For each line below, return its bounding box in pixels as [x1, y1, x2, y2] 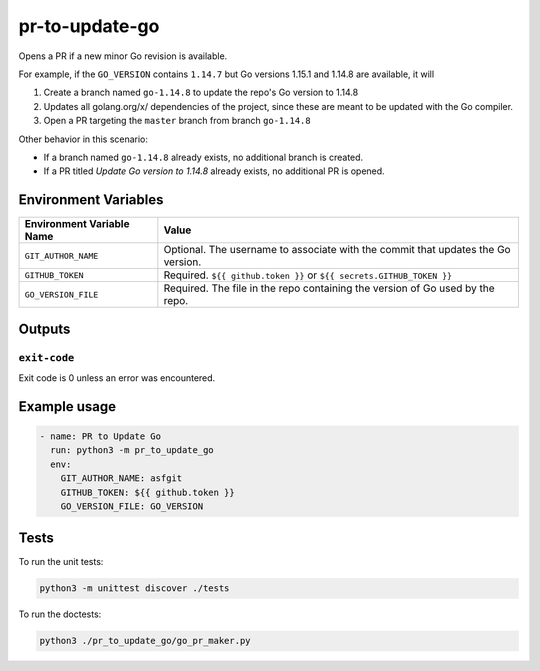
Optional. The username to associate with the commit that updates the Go [163, 243, 511, 257]
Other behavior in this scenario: [18, 133, 149, 145]
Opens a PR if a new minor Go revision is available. [18, 50, 228, 62]
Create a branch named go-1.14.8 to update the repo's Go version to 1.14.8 [43, 86, 359, 99]
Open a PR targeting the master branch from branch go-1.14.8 [43, 115, 311, 127]
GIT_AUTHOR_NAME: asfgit [60, 473, 183, 484]
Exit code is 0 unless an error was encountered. [18, 371, 216, 384]
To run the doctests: [18, 608, 102, 620]
